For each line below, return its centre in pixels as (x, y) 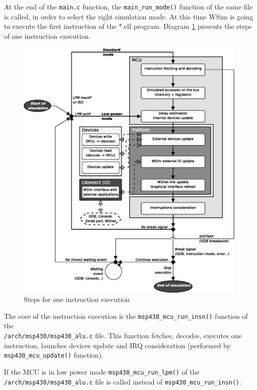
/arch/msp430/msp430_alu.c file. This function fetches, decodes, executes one (123, 336)
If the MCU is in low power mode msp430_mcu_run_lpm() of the (102, 371)
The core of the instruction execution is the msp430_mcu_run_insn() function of (126, 316)
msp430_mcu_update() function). (54, 355)
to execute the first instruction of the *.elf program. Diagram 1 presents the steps (128, 26)
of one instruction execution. (47, 36)
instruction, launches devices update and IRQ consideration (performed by (117, 345)
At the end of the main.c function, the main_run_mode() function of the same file (128, 6)
